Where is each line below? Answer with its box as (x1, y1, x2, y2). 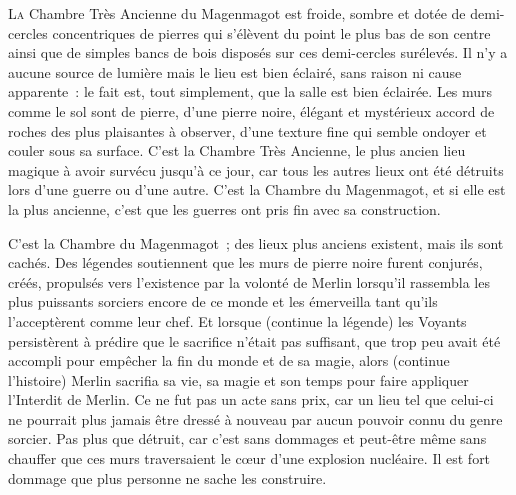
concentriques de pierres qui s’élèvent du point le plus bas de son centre (52, 22, 491, 43)
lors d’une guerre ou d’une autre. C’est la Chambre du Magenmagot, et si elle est (8, 179, 506, 200)
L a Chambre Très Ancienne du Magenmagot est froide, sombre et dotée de (8, 3, 466, 23)
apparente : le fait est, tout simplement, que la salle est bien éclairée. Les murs (8, 81, 493, 102)
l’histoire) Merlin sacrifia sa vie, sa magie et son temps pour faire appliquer (8, 369, 469, 390)
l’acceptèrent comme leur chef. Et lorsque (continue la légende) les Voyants (8, 310, 467, 331)
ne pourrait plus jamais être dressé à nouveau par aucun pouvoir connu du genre (8, 408, 503, 429)
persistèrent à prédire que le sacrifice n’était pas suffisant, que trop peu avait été (8, 330, 501, 351)
